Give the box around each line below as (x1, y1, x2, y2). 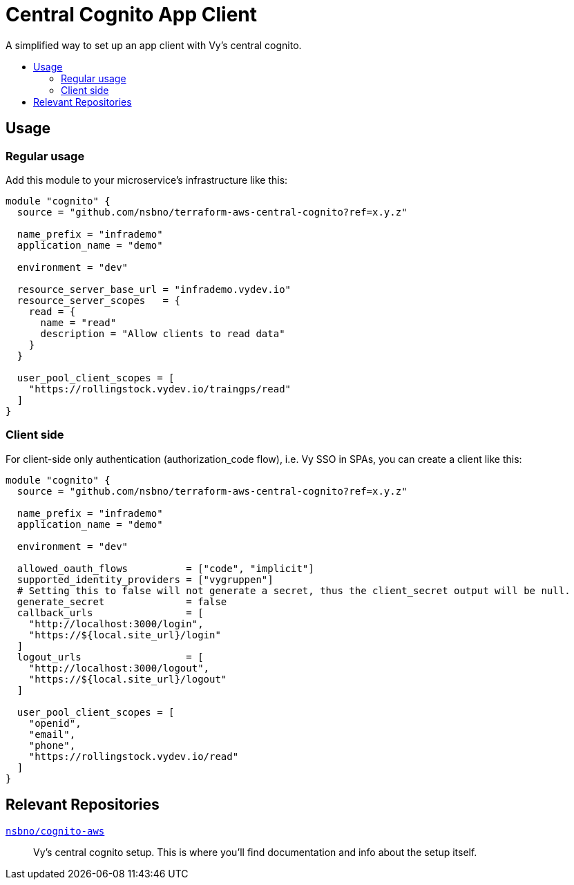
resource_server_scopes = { (17, 294, 180, 306)
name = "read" (40, 316, 117, 328)
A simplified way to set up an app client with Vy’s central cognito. (6, 39, 302, 51)
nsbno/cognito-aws (6, 825, 105, 837)
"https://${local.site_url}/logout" (28, 673, 227, 685)
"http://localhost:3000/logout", (28, 662, 210, 674)
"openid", (28, 717, 82, 729)
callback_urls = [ (17, 607, 204, 618)
